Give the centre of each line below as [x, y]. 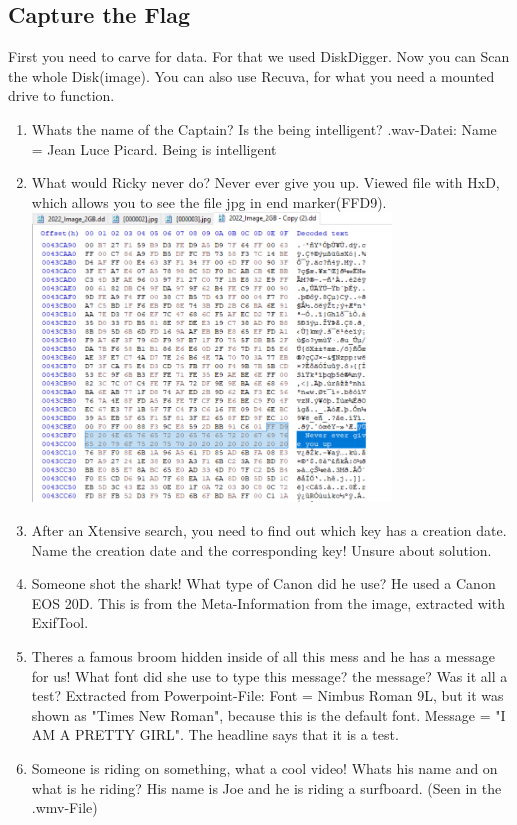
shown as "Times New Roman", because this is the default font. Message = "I [268, 714]
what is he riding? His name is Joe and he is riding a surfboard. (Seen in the [266, 787]
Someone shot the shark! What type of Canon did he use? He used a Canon [263, 583]
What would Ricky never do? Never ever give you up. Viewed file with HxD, [265, 182]
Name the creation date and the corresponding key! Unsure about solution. [261, 549]
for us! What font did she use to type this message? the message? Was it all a [269, 675]
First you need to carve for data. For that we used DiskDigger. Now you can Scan [259, 56]
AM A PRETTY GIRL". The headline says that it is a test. [215, 734]
